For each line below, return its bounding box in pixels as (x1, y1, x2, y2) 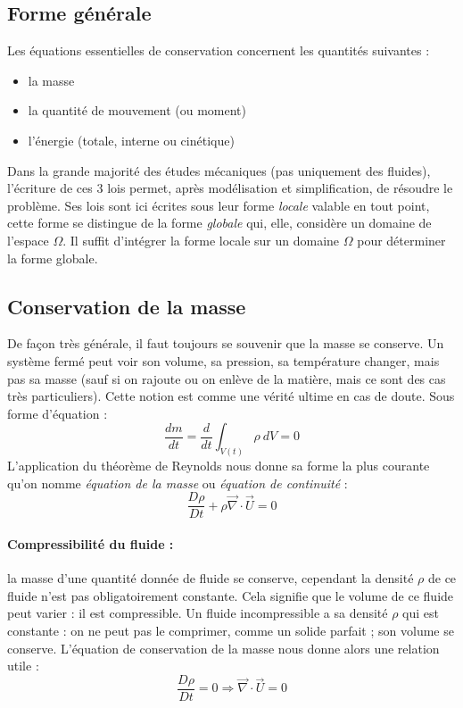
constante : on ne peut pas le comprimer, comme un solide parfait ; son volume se (7, 621, 454, 639)
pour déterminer (357, 230, 446, 249)
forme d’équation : (7, 404, 108, 422)
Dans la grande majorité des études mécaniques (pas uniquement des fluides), (7, 161, 431, 179)
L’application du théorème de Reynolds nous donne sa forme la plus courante (7, 456, 430, 475)
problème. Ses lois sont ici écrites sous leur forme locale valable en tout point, (7, 196, 430, 214)
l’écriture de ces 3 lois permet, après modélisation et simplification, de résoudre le (7, 179, 453, 197)
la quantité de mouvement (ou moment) (28, 101, 246, 120)
